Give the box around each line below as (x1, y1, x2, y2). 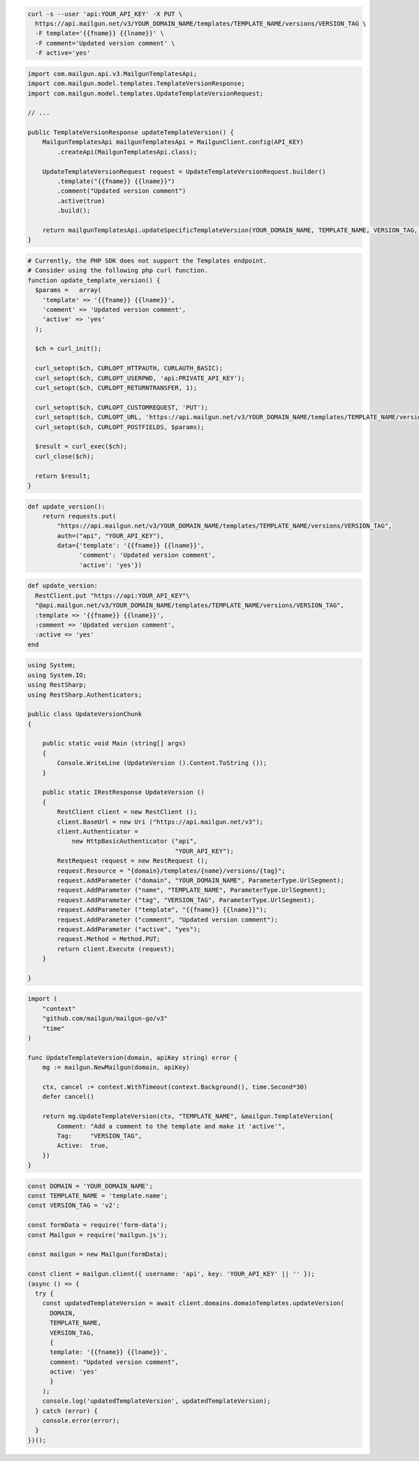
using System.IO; (27, 671, 87, 679)
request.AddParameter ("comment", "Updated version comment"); (57, 915, 279, 924)
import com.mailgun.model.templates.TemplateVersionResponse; (27, 80, 245, 87)
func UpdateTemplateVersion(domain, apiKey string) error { (27, 1054, 238, 1061)
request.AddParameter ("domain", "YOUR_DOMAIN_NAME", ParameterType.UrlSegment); (57, 876, 345, 884)
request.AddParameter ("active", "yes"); (57, 925, 201, 933)
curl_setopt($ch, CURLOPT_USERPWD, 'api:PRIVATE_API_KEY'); (35, 374, 245, 382)
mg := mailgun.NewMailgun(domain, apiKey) (42, 1063, 190, 1072)
